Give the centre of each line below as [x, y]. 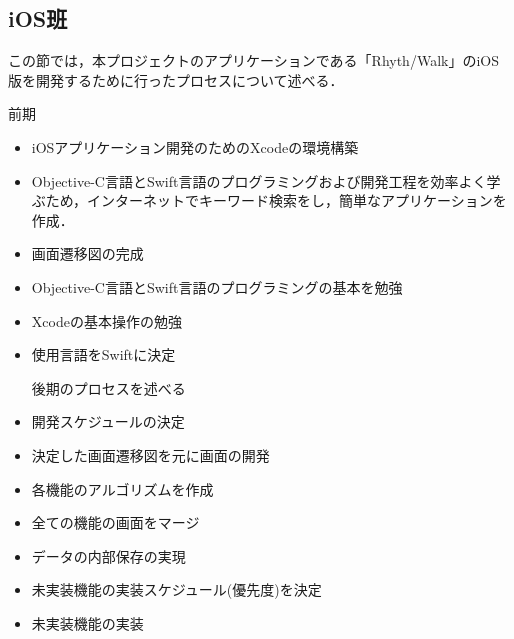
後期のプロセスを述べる [108, 387]
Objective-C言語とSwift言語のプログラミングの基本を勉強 [217, 286]
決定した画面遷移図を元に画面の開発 [150, 454]
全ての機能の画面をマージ [115, 522]
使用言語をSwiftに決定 [103, 354]
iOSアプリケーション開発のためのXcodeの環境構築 [195, 146]
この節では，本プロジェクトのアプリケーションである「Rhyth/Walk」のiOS [253, 60]
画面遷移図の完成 [87, 253]
